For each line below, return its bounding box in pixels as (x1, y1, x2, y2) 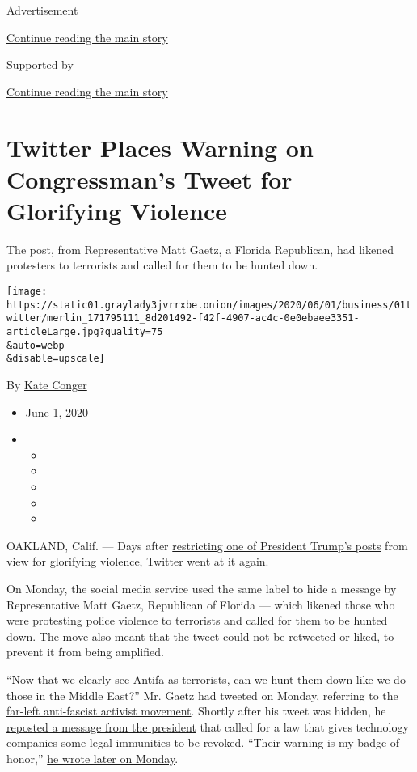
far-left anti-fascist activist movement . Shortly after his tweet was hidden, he (6, 702, 386, 719)
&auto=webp (6, 339, 65, 351)
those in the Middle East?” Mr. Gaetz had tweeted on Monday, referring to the (6, 686, 398, 703)
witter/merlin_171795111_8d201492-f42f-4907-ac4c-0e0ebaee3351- (6, 312, 360, 324)
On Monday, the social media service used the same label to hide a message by (6, 579, 397, 596)
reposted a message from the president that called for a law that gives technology (6, 718, 409, 735)
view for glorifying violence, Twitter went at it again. (6, 553, 269, 570)
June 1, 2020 (25, 403, 88, 420)
